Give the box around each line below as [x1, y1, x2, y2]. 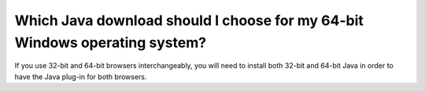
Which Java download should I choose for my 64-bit [14, 12, 364, 29]
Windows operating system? [14, 34, 207, 51]
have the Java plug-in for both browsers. [14, 71, 147, 82]
